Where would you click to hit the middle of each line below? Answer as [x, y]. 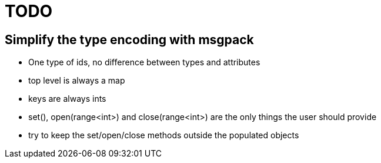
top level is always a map [77, 81]
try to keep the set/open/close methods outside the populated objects [164, 135]
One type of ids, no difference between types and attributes [144, 62]
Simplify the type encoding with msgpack [129, 39]
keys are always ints [67, 99]
